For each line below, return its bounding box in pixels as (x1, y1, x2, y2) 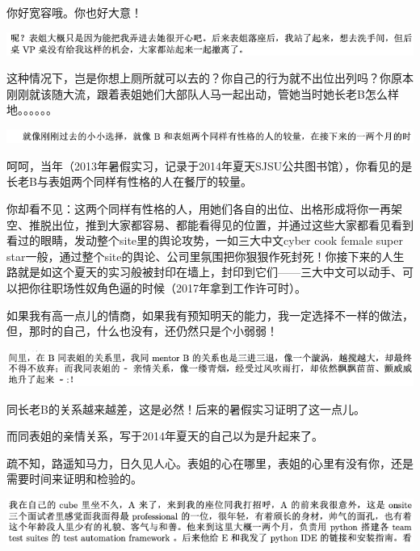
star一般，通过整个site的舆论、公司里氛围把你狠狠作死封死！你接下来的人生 (6, 247, 405, 264)
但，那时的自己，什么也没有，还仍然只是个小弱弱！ (6, 322, 278, 339)
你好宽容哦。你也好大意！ (6, 4, 142, 20)
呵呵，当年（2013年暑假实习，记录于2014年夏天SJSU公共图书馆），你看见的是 (6, 157, 413, 174)
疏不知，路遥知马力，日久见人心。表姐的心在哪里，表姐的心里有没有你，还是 (6, 454, 414, 471)
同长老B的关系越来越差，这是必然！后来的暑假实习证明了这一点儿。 (6, 400, 365, 417)
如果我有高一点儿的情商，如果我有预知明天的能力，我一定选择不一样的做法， (6, 306, 414, 323)
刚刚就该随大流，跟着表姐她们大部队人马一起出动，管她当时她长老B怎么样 (6, 85, 399, 102)
